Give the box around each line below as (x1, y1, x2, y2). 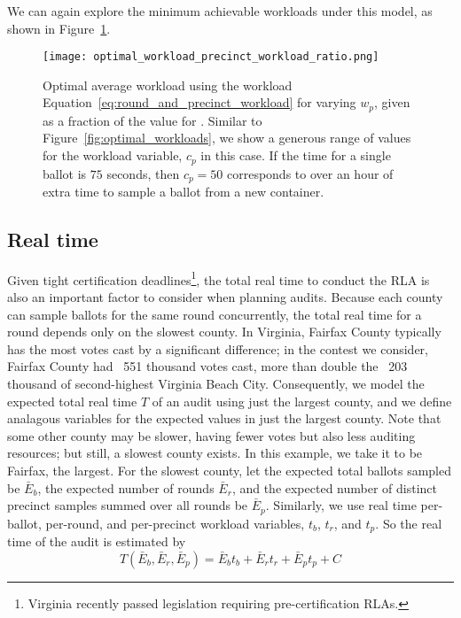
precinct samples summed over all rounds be (7, 496, 248, 514)
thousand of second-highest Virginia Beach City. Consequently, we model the (7, 375, 425, 392)
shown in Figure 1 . (7, 19, 111, 37)
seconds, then (106, 164, 180, 182)
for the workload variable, (43, 146, 183, 165)
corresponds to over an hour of (226, 164, 394, 182)
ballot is (43, 164, 87, 182)
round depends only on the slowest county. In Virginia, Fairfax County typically (7, 322, 441, 341)
